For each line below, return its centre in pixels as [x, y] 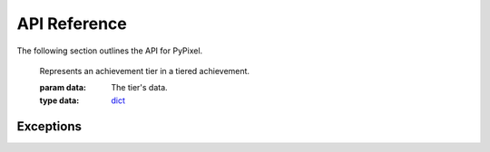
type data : [59, 100]
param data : [63, 88]
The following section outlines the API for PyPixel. [110, 51]
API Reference [72, 24]
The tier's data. [139, 88]
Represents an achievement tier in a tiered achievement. [144, 71]
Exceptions [49, 126]
